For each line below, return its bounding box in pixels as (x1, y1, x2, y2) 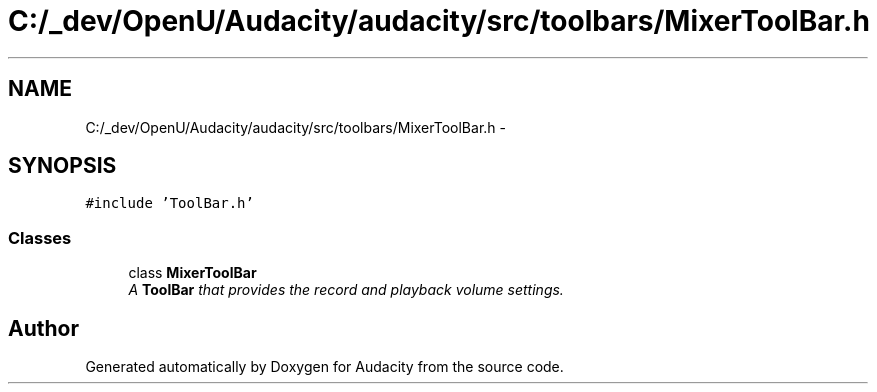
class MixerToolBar (128, 264, 257, 282)
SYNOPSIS (8, 153, 117, 179)
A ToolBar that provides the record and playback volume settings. (128, 281, 564, 299)
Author (8, 315, 79, 341)
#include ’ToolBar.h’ (85, 195, 254, 212)
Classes (8, 227, 72, 248)
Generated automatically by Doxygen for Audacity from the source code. (85, 358, 564, 376)
